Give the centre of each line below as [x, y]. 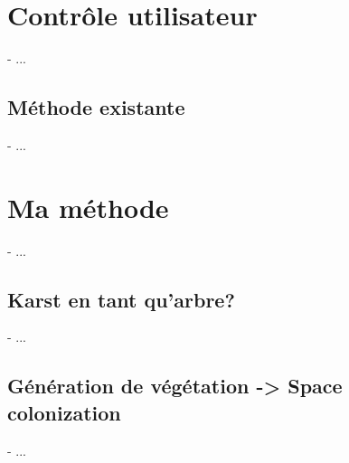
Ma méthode [88, 207]
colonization [64, 412]
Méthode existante [96, 107]
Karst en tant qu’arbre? [121, 299]
